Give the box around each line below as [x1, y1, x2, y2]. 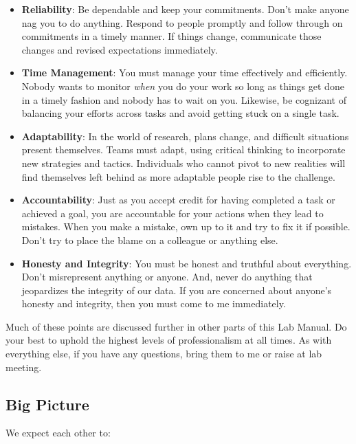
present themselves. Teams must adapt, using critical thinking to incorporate [21, 142, 346, 157]
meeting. [5, 359, 42, 374]
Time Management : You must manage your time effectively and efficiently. [21, 65, 348, 80]
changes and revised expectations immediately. [21, 42, 218, 56]
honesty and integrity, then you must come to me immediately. [21, 296, 286, 311]
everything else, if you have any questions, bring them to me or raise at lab [5, 346, 322, 361]
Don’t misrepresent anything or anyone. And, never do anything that [21, 269, 313, 284]
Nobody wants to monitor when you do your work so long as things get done [21, 78, 344, 93]
